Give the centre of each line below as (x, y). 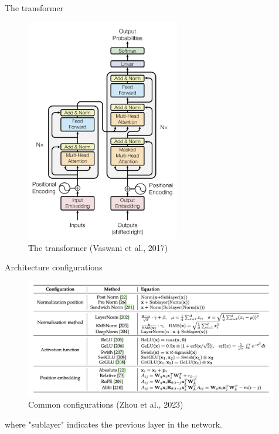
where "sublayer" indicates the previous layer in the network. (113, 424)
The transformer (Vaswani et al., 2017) (98, 247)
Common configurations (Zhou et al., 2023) (106, 404)
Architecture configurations (54, 267)
